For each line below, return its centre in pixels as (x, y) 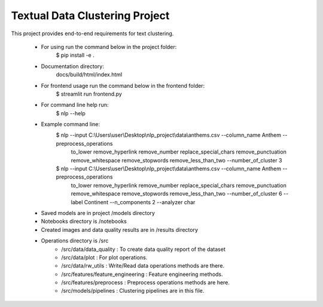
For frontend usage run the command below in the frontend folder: (123, 85)
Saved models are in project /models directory (98, 213)
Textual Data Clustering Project (90, 16)
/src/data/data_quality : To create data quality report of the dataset (143, 249)
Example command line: (71, 124)
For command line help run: (75, 105)
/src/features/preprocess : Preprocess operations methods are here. (146, 283)
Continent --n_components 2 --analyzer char (140, 202)
